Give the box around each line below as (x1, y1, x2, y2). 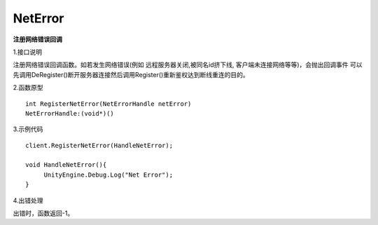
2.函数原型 (13, 83, 43, 92)
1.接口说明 (13, 48, 42, 56)
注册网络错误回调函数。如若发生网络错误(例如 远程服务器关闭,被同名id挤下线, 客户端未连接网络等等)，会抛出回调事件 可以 (13, 60, 363, 69)
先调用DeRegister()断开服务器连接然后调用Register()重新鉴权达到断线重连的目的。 (13, 70, 250, 79)
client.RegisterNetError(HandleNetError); (25, 141, 174, 149)
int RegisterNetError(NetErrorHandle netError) (25, 100, 192, 108)
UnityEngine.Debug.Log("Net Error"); (43, 170, 174, 179)
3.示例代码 (13, 125, 43, 133)
